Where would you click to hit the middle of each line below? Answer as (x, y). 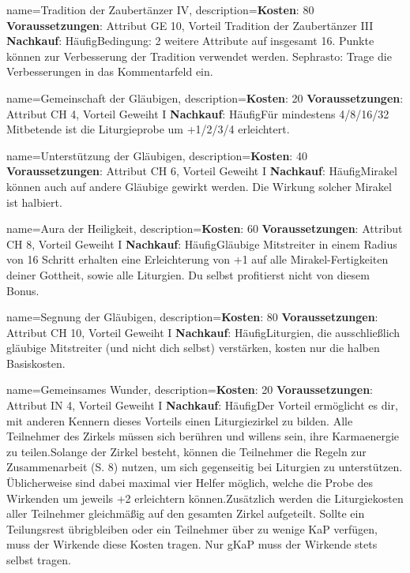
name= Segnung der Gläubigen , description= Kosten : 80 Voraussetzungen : (192, 317)
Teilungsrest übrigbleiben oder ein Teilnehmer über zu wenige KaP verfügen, (192, 528)
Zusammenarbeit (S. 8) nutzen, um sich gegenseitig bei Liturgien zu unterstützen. (205, 467)
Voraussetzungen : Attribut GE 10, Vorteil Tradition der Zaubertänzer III (190, 25)
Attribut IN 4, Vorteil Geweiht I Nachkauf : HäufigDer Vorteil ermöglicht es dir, (202, 405)
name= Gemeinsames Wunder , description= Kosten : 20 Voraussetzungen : (190, 389)
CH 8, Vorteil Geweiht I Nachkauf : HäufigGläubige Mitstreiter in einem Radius (202, 243)
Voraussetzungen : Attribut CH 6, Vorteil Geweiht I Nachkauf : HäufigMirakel (202, 171)
